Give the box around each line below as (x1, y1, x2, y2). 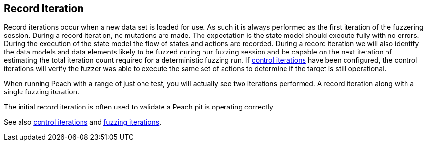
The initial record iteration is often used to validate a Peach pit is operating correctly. (4, 103, 275, 111)
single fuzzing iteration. (4, 88, 80, 96)
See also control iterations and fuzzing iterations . (4, 118, 162, 127)
